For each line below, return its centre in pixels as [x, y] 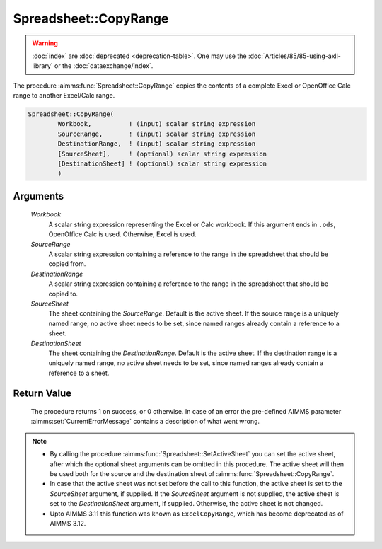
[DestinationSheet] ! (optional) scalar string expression [162, 164]
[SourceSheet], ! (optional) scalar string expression [162, 154]
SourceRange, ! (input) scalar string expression [157, 134]
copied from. [67, 264]
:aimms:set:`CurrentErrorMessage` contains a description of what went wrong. [145, 422]
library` [42, 66]
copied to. [63, 294]
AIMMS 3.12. [68, 523]
